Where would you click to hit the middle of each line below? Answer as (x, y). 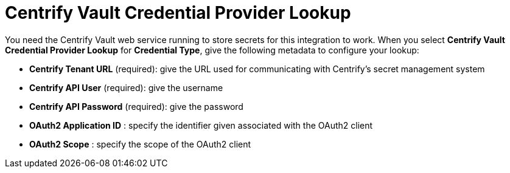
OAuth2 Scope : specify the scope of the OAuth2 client (140, 144)
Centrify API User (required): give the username (126, 87)
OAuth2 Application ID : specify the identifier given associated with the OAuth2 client (201, 125)
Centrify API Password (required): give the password (136, 106)
